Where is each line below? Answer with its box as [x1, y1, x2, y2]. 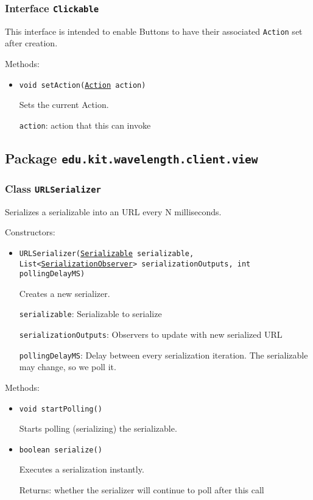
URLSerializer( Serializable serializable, [19, 249, 194, 258]
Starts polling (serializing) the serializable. [19, 422, 177, 435]
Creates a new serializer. [19, 287, 110, 299]
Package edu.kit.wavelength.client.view [5, 148, 258, 167]
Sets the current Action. [19, 98, 109, 111]
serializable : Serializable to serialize [19, 307, 162, 320]
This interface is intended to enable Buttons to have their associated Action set [5, 24, 303, 37]
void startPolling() [19, 404, 102, 413]
